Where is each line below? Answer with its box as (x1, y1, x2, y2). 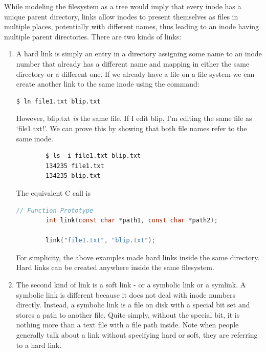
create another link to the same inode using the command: (16, 78, 199, 89)
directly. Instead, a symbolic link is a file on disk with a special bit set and (16, 299, 250, 310)
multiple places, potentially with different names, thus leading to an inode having (4, 21, 259, 32)
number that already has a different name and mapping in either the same (16, 58, 250, 69)
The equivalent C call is (16, 187, 91, 198)
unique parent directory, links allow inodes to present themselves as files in (4, 11, 238, 22)
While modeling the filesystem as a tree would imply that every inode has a (4, 1, 241, 11)
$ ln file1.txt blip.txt (16, 97, 101, 105)
